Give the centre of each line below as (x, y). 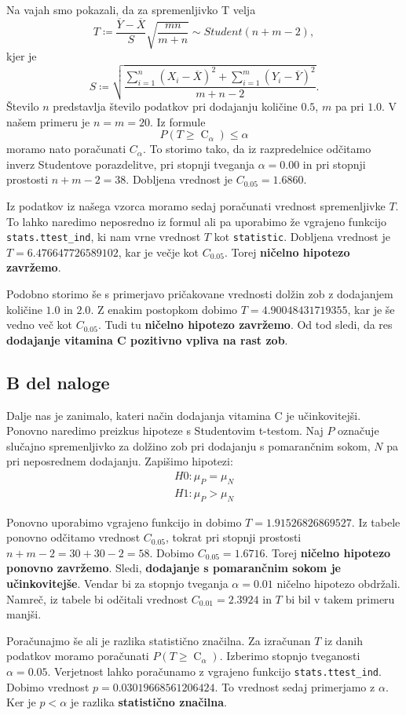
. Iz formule (178, 121)
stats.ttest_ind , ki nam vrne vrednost (104, 237)
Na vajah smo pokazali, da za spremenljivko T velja (131, 9)
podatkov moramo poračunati (78, 656)
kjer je (22, 56)
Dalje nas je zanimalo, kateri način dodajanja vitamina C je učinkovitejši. (184, 415)
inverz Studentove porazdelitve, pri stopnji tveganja (131, 164)
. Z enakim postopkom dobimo (164, 309)
